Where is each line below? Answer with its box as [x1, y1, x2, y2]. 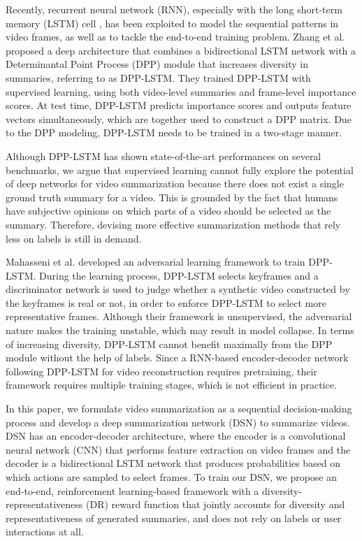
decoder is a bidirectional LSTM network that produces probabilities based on [6, 456, 341, 470]
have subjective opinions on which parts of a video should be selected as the [6, 203, 331, 218]
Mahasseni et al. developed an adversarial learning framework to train [6, 254, 305, 269]
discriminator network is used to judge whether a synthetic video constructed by [6, 282, 350, 296]
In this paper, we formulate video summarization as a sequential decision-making [6, 401, 352, 416]
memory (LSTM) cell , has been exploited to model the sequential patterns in [6, 15, 339, 30]
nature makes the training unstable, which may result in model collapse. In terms [6, 323, 354, 338]
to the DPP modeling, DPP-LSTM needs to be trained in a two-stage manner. [6, 125, 342, 140]
